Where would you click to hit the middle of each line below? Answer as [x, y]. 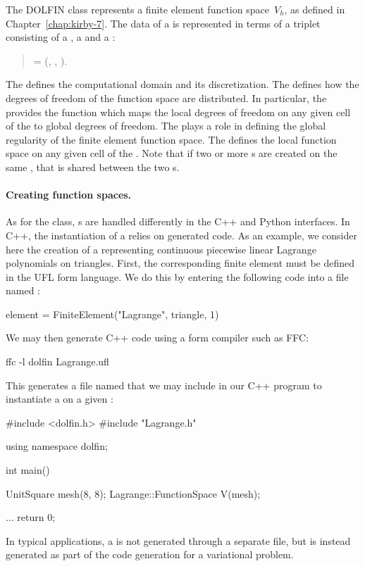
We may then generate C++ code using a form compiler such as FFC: [157, 338]
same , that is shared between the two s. [93, 166]
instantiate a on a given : [60, 399]
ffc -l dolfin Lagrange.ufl [57, 361]
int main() [28, 470]
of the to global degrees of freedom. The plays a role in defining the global [166, 126]
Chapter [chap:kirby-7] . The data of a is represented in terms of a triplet [163, 23]
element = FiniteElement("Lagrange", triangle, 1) [112, 314]
